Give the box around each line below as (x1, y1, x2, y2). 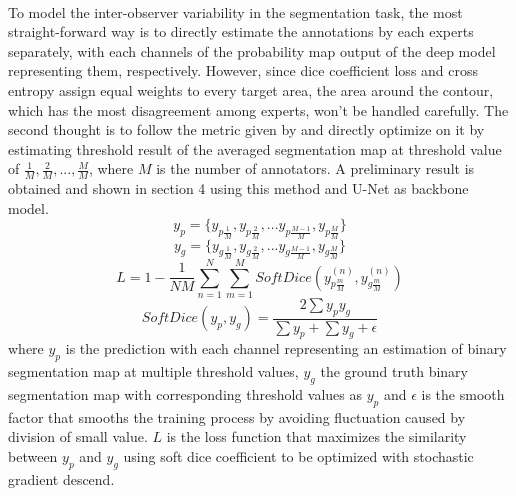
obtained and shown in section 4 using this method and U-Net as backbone (8, 178, 469, 199)
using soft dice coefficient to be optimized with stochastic (123, 446, 474, 467)
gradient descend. (8, 468, 115, 489)
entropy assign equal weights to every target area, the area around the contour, (8, 79, 494, 100)
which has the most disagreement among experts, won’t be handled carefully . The (8, 99, 509, 120)
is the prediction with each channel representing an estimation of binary (65, 338, 507, 359)
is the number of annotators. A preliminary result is (156, 158, 475, 179)
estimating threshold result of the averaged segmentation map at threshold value (8, 138, 502, 159)
